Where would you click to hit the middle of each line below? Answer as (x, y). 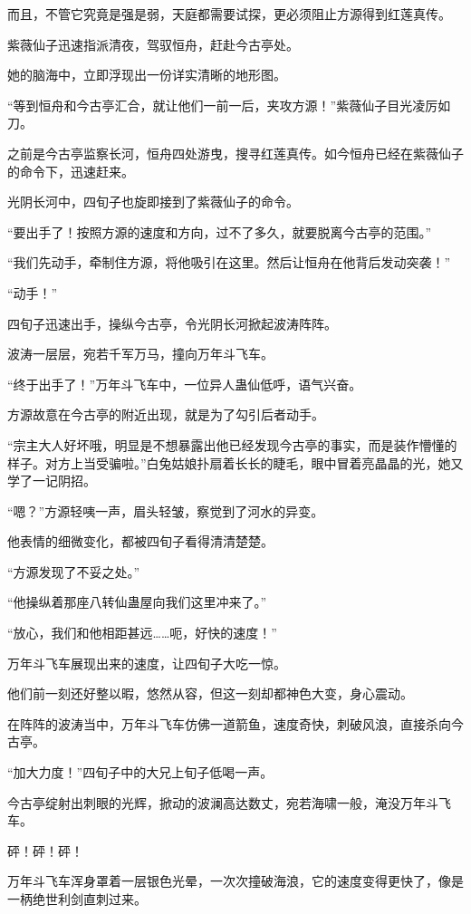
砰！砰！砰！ (45, 850)
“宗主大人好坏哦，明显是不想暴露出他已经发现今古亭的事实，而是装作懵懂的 (232, 444)
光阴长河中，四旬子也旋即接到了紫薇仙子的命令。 (153, 202)
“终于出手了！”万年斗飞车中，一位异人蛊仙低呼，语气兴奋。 (185, 384)
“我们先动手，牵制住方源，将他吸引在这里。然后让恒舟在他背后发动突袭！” (229, 262)
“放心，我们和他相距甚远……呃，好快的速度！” (142, 633)
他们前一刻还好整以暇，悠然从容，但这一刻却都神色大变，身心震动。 (210, 693)
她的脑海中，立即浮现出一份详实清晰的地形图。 (147, 75)
